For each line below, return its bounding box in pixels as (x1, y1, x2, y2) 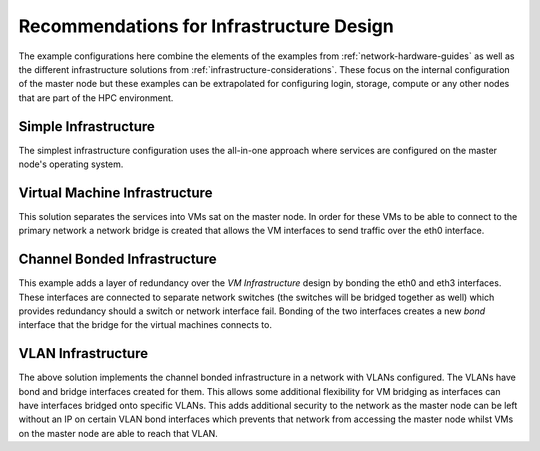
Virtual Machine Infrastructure (18, 184, 213, 201)
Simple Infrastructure (18, 118, 155, 135)
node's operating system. (18, 158, 124, 170)
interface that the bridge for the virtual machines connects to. (18, 319, 272, 331)
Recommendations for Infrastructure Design (18, 15, 394, 37)
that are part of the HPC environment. (18, 91, 174, 104)
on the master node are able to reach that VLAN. (18, 427, 219, 439)
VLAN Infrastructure (18, 345, 149, 362)
